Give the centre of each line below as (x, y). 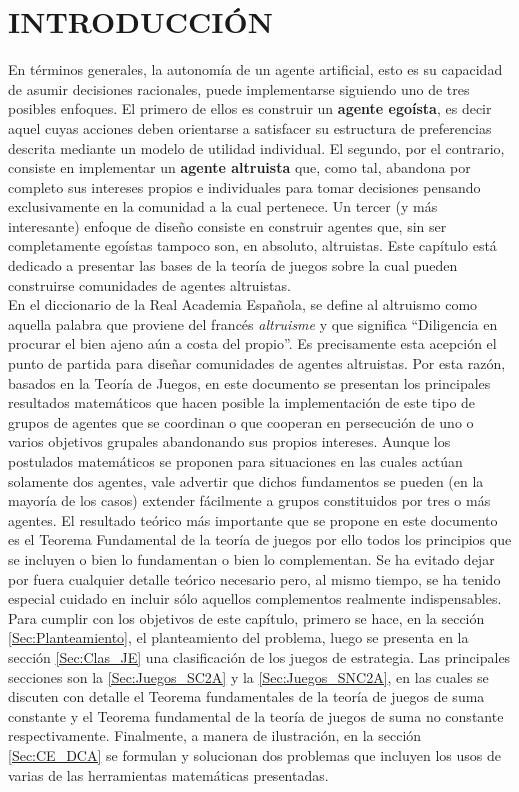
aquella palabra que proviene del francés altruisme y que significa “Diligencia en (253, 323)
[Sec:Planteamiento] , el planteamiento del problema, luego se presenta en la (238, 637)
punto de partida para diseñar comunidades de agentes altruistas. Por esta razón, (257, 363)
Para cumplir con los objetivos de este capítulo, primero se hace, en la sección (246, 617)
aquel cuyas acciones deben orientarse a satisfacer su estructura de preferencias (250, 127)
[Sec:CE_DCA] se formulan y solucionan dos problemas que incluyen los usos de (254, 754)
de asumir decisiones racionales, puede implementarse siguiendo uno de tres (239, 88)
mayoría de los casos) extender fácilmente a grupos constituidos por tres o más (249, 500)
